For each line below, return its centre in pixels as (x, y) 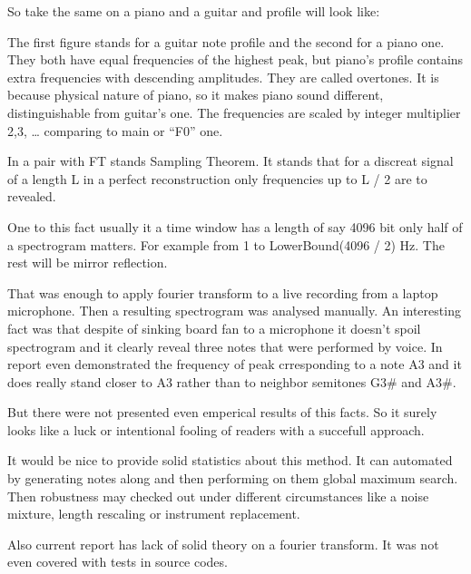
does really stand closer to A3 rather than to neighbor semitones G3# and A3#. (232, 381)
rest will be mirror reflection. (88, 263)
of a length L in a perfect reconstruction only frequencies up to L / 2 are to (217, 178)
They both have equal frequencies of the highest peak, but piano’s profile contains (235, 59)
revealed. (32, 196)
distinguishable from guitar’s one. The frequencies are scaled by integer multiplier (234, 112)
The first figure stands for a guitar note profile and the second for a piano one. (226, 41)
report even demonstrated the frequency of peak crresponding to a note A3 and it (235, 364)
